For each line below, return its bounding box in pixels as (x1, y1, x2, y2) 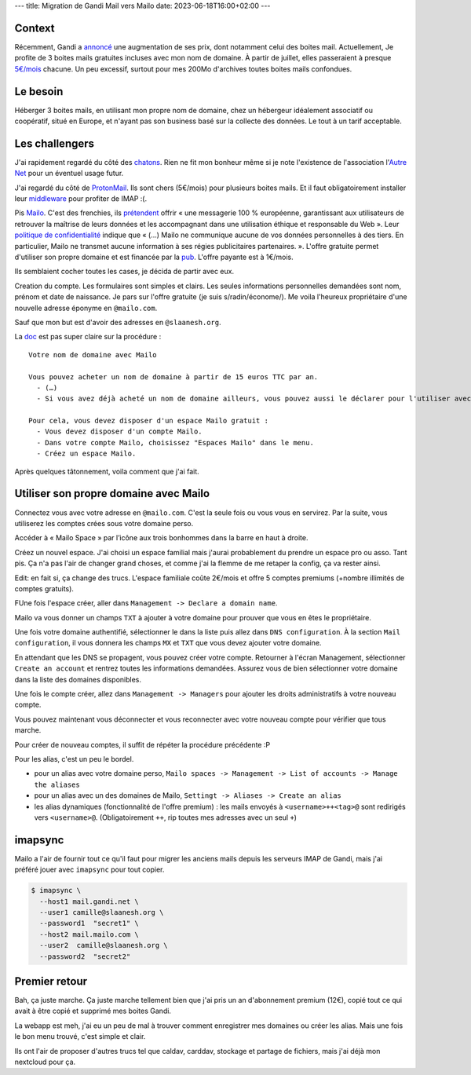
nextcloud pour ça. (14, 1057, 76, 1067)
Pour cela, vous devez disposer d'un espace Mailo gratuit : (28, 416, 268, 426)
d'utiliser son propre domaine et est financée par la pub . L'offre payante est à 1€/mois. (14, 252, 294, 262)
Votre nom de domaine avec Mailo (28, 350, 157, 359)
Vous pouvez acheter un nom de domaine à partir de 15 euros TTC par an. (28, 372, 319, 381)
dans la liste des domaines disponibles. (14, 675, 141, 684)
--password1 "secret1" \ (39, 919, 139, 928)
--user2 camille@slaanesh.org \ (39, 941, 168, 950)
